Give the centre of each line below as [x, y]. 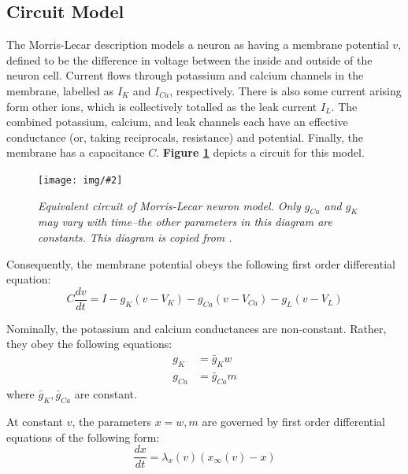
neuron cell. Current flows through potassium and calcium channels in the [185, 75]
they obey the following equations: [89, 344]
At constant [35, 421]
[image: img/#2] [80, 180]
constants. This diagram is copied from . [135, 237]
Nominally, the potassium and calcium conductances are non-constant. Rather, [197, 328]
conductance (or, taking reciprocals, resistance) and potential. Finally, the [185, 137]
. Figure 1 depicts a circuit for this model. [260, 152]
